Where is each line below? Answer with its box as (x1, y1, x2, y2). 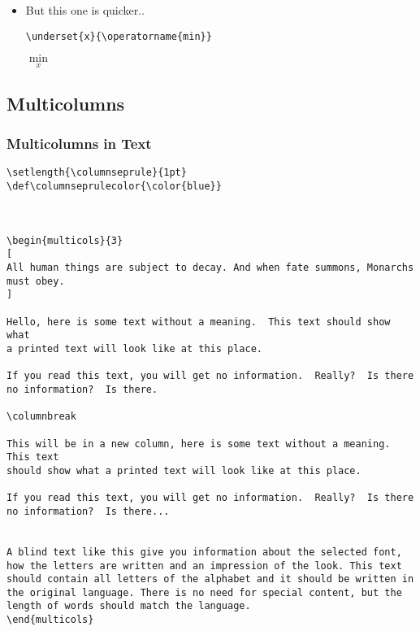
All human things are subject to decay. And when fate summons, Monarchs (6, 262, 414, 274)
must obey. (6, 275, 65, 287)
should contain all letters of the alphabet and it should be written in (6, 573, 414, 585)
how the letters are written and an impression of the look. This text (6, 559, 402, 572)
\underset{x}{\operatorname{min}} (25, 30, 212, 42)
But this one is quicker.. (25, 2, 145, 18)
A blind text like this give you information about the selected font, (6, 546, 402, 558)
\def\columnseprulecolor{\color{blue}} (6, 181, 222, 193)
